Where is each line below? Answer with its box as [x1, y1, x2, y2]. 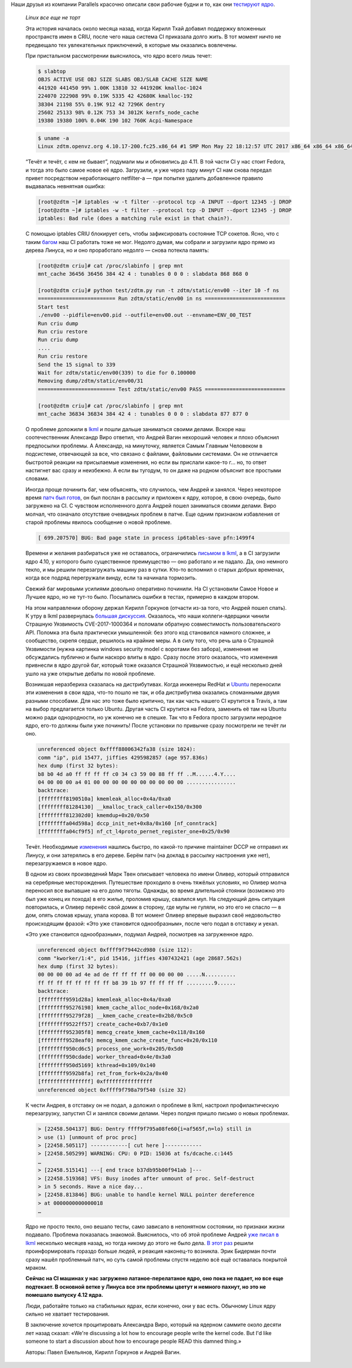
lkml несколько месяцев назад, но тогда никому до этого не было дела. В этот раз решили [25, 1239, 253, 1246]
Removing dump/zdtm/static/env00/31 [38, 378, 144, 385]
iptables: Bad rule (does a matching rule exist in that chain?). [38, 215, 233, 222]
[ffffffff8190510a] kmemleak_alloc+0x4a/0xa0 [38, 795, 171, 802]
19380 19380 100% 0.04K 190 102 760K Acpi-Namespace [38, 118, 193, 124]
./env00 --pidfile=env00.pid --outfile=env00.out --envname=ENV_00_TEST [38, 312, 252, 319]
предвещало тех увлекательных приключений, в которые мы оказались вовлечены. [25, 41, 238, 48]
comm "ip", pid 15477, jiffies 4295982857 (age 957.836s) [38, 754, 208, 761]
